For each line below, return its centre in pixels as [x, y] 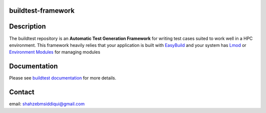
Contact [22, 92]
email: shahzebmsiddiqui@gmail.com [47, 104]
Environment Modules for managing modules [55, 52]
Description [28, 26]
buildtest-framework [42, 11]
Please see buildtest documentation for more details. [63, 78]
